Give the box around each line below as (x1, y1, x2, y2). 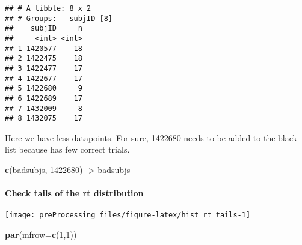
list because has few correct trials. (5, 143, 130, 156)
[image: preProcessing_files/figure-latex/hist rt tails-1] (5, 211, 251, 220)
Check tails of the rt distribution (5, 187, 144, 199)
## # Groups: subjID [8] (5, 14, 112, 23)
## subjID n (5, 24, 82, 33)
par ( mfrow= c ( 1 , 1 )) (5, 228, 77, 241)
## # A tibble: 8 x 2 (5, 4, 91, 13)
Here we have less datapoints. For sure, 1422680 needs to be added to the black (5, 131, 297, 144)
